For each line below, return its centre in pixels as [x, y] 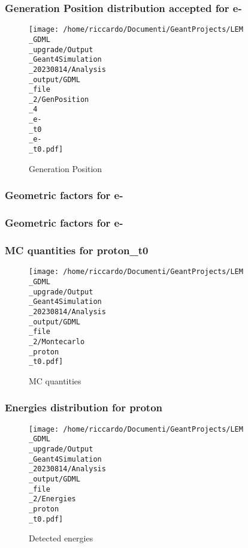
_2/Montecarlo [57, 341]
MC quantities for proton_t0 [77, 250]
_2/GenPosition [59, 99]
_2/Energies [52, 499]
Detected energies [61, 538]
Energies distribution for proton [84, 407]
